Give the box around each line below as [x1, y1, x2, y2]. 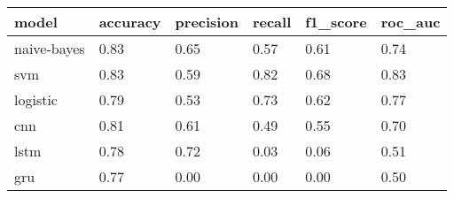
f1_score [305, 11, 367, 32]
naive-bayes [14, 38, 85, 58]
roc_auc [380, 11, 441, 32]
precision [175, 11, 239, 32]
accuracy [98, 11, 161, 32]
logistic [14, 89, 58, 110]
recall [252, 11, 292, 32]
